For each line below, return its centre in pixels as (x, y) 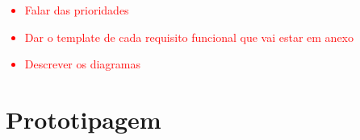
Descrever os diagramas (83, 64)
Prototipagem (84, 119)
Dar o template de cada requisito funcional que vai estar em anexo (189, 37)
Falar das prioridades (77, 10)
